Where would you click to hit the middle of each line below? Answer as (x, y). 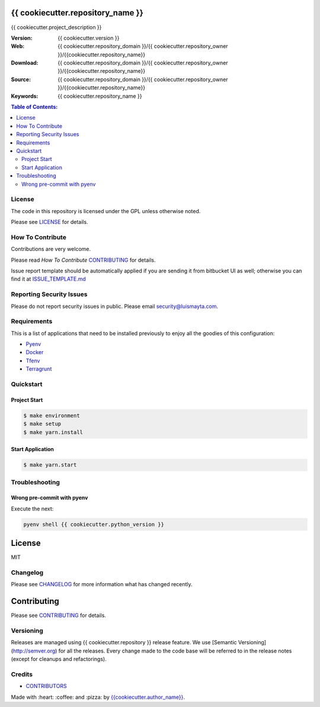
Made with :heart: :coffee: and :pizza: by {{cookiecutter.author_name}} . (98, 697)
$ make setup (42, 424)
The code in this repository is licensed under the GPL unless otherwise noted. (106, 211)
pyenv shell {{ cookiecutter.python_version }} (94, 524)
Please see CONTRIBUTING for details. (59, 615)
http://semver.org (34, 651)
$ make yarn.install (53, 432)
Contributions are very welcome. (51, 249)
